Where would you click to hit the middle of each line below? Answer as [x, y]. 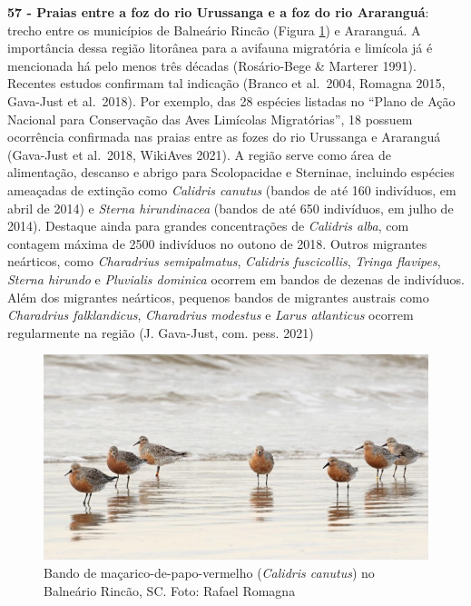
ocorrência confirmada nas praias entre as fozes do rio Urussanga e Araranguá [224, 137]
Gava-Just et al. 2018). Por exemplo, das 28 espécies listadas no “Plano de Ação [231, 100]
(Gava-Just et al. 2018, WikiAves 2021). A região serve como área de [199, 154]
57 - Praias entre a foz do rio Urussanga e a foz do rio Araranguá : [218, 12]
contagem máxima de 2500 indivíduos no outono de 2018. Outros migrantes [217, 243]
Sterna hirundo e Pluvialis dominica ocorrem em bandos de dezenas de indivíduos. [236, 278]
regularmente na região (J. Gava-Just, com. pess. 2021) [161, 332]
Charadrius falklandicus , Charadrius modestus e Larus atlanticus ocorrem [211, 315]
